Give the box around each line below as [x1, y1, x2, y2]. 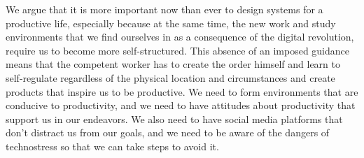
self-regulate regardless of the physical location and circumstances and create [6, 70, 335, 85]
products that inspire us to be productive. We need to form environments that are [6, 84, 358, 99]
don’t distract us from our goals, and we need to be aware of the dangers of [6, 125, 330, 140]
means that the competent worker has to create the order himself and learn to [6, 57, 340, 71]
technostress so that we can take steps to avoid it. [6, 138, 219, 153]
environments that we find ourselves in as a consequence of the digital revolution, [6, 29, 354, 44]
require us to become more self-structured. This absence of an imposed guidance [6, 43, 350, 57]
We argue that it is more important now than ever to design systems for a [6, 2, 323, 16]
